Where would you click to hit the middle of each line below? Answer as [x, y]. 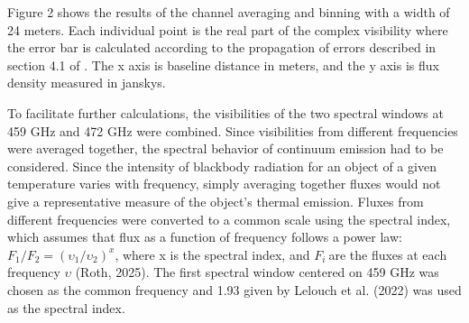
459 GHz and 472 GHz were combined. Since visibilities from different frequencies [233, 130]
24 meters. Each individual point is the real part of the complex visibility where [228, 29]
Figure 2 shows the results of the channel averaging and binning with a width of [229, 12]
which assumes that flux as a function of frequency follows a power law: [205, 237]
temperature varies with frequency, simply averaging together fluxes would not [224, 184]
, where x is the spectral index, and [212, 254]
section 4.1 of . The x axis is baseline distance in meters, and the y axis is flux [223, 65]
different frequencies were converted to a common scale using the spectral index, [229, 219]
